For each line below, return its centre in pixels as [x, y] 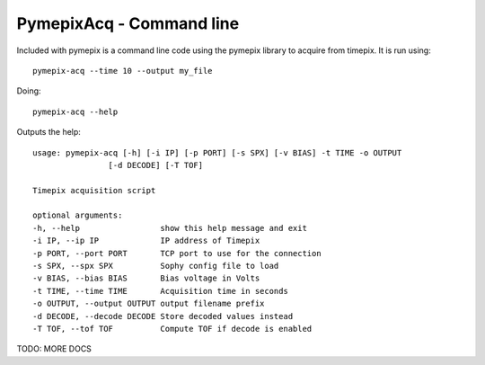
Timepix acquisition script [94, 190]
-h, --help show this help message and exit [170, 228]
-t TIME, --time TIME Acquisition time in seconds [161, 291]
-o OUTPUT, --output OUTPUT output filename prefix [149, 304]
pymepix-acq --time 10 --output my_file [123, 71]
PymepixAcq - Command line [128, 23]
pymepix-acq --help [75, 111]
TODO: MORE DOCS [54, 349]
